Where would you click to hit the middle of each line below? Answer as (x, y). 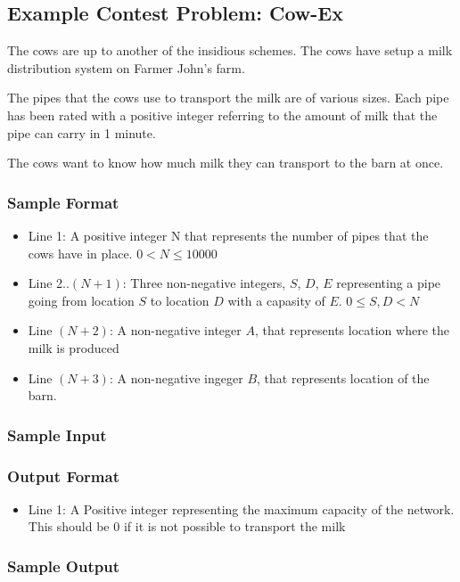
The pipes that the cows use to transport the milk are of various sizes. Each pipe (228, 98)
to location (180, 300)
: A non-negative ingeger (176, 377)
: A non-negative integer (175, 330)
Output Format (63, 475)
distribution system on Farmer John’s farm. (126, 67)
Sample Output (63, 566)
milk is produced (74, 347)
